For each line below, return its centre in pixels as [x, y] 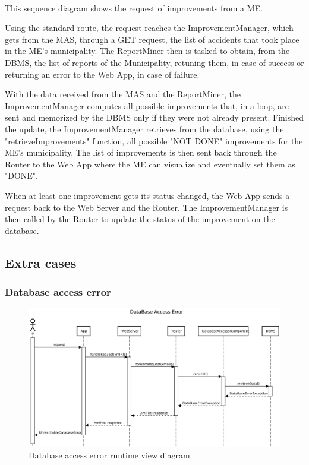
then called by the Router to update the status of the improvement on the [140, 219]
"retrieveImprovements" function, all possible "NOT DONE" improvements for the [154, 140]
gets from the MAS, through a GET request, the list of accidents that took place [152, 39]
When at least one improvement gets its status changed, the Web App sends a [147, 195]
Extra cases [41, 262]
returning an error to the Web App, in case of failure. [102, 74]
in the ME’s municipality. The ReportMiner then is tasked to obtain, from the [147, 51]
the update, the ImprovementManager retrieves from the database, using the [144, 129]
